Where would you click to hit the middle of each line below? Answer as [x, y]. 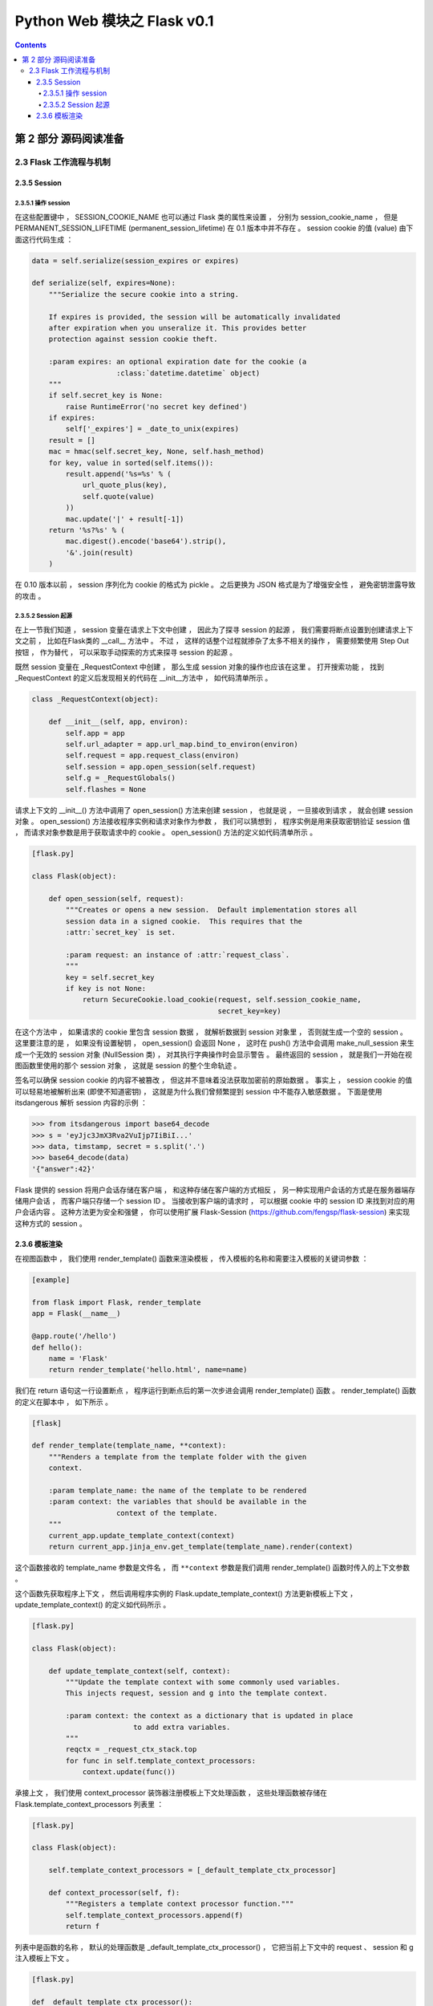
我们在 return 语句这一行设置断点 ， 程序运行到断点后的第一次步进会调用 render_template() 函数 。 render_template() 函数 [216, 1391]
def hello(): [57, 1347]
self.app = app [95, 733]
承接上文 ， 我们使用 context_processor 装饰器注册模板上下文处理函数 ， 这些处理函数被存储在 [171, 1793]
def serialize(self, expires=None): [104, 283]
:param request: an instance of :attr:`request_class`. [178, 954]
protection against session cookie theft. [133, 339]
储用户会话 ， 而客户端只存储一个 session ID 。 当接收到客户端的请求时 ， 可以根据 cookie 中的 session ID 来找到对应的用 [215, 1201]
